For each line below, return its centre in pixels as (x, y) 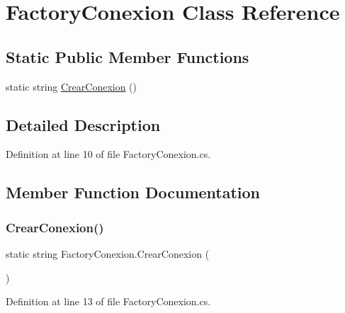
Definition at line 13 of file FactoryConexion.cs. (108, 301)
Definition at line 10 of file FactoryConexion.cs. (108, 154)
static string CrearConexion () (72, 86)
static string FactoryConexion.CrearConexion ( (108, 253)
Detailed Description (83, 124)
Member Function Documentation (133, 192)
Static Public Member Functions (128, 56)
